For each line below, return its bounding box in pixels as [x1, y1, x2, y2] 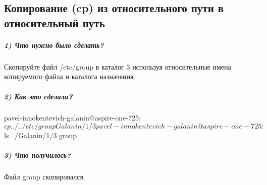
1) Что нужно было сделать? [4, 39, 104, 50]
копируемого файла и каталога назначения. [4, 71, 136, 82]
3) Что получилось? [4, 150, 71, 160]
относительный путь [4, 15, 105, 30]
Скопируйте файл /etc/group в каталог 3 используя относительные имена [4, 61, 231, 72]
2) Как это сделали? [4, 91, 73, 101]
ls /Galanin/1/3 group [4, 130, 77, 141]
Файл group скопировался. [4, 171, 85, 182]
